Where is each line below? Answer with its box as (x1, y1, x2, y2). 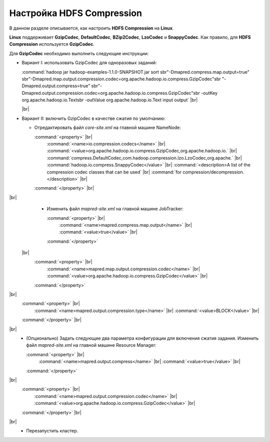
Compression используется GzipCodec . (9, 41, 94, 47)
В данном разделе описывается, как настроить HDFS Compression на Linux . (9, 25, 174, 31)
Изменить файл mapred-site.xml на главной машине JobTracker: (46, 206, 183, 212)
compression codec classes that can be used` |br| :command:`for (46, 169, 182, 175)
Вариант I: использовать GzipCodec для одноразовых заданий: (21, 60, 157, 66)
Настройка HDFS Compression (9, 8, 142, 19)
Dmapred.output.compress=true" (21, 83, 90, 89)
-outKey (200, 90, 217, 96)
